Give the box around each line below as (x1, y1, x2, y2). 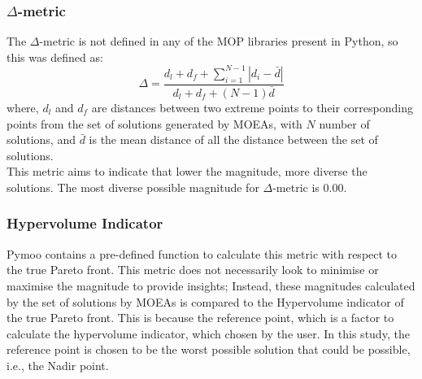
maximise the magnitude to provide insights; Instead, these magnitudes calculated (7, 277, 415, 294)
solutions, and (7, 131, 76, 148)
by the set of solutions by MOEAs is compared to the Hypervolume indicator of (7, 293, 404, 310)
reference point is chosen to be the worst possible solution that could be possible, (7, 341, 411, 358)
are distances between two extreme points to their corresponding (91, 99, 413, 115)
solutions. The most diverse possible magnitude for (7, 178, 259, 195)
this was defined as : (7, 48, 103, 65)
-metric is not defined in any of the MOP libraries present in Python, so (39, 33, 398, 50)
